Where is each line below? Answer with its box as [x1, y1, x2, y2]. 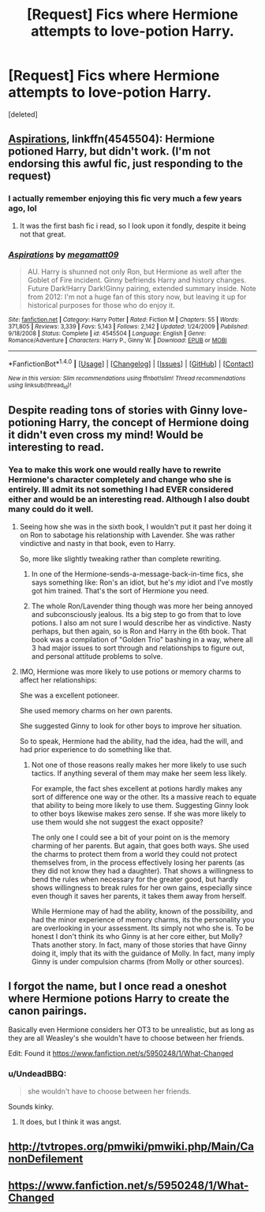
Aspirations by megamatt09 [8, 249, 119, 260]
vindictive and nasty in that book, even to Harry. [19, 538, 176, 548]
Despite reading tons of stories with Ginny [8, 404, 219, 417]
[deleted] [8, 109, 38, 119]
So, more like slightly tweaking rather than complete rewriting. [19, 554, 222, 563]
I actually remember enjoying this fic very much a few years [8, 193, 242, 204]
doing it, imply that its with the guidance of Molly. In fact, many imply [31, 948, 255, 958]
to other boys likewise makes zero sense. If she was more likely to [31, 809, 247, 818]
